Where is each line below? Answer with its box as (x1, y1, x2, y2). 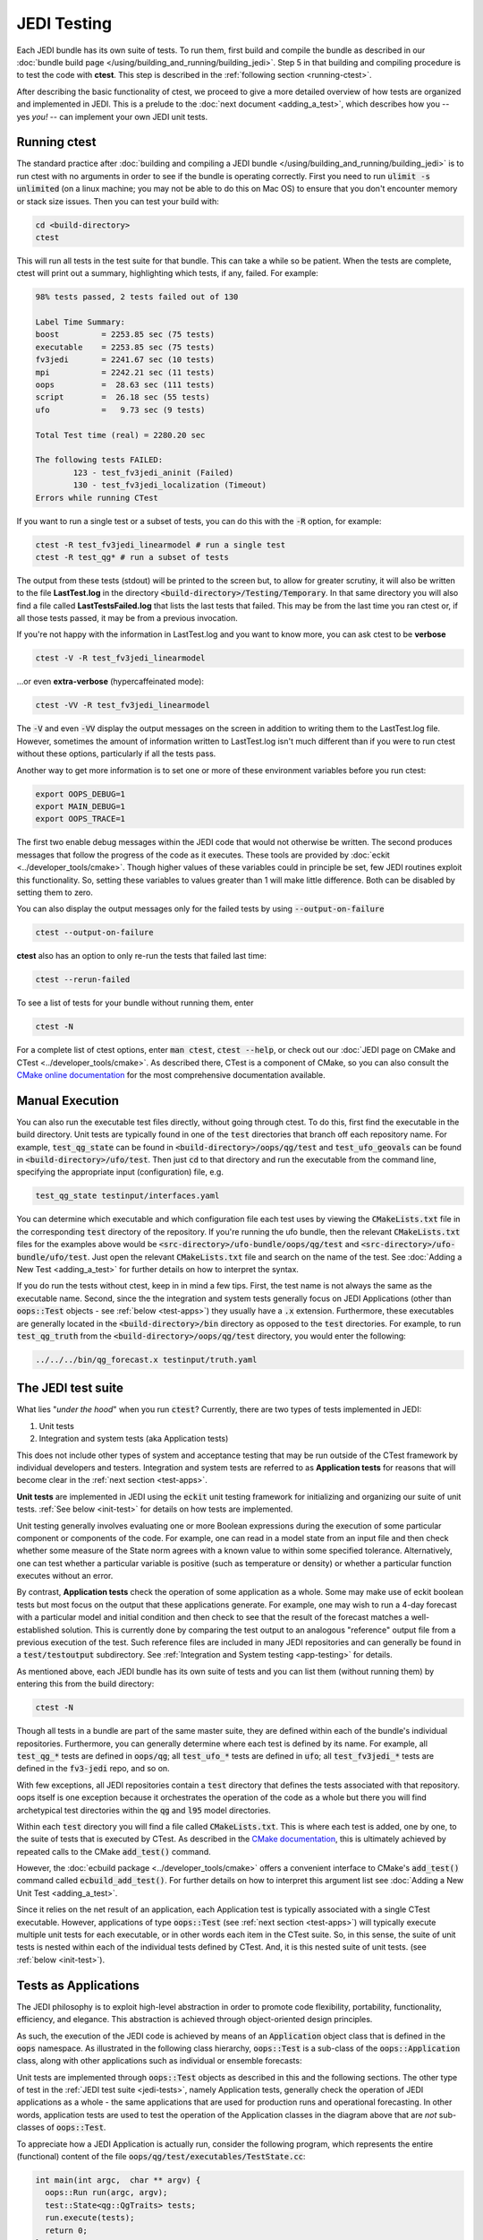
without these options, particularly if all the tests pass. (16, 748, 216, 759)
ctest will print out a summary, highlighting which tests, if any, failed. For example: (16, 268, 319, 279)
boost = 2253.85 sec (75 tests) (35, 330, 215, 340)
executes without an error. (16, 1571, 114, 1581)
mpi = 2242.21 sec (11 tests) (35, 367, 215, 377)
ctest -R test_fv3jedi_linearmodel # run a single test (35, 539, 286, 550)
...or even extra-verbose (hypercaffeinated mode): (16, 676, 205, 687)
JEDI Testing (16, 13, 112, 33)
